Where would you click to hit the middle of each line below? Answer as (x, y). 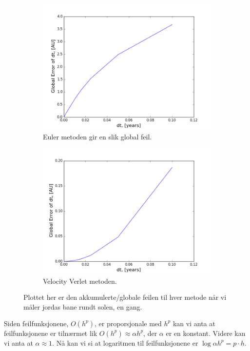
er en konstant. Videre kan (206, 333)
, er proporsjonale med (128, 323)
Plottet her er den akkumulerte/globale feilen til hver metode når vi (125, 297)
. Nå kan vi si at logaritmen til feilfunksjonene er (125, 342)
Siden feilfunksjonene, (36, 323)
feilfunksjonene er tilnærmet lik (51, 333)
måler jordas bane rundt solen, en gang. (83, 306)
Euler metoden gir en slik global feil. (97, 136)
